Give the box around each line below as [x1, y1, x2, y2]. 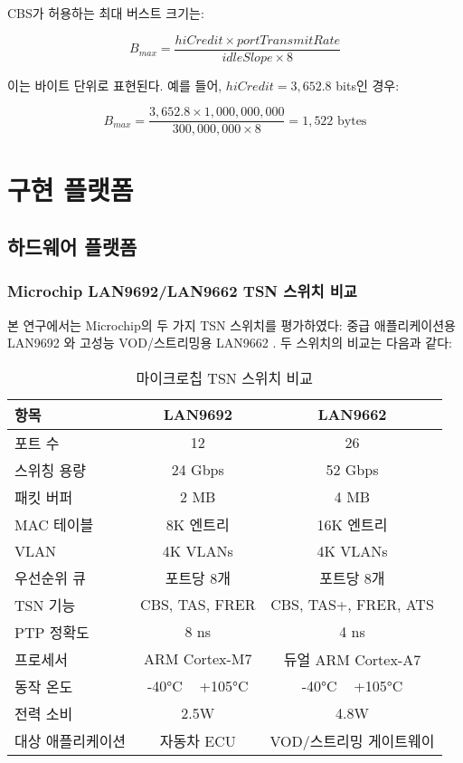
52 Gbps [326, 459, 379, 481]
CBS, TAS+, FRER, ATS [270, 594, 434, 615]
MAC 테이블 [14, 513, 94, 535]
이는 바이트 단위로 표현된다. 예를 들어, [7, 75, 222, 94]
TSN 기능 [14, 594, 76, 615]
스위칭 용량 [14, 459, 86, 481]
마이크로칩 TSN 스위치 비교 [136, 367, 314, 388]
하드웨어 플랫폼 [7, 233, 137, 261]
